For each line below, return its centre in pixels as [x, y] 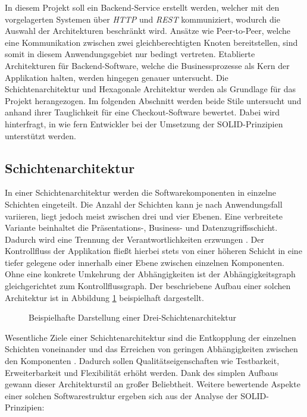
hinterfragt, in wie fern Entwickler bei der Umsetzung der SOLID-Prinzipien [144, 123]
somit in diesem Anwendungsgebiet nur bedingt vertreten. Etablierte [130, 54]
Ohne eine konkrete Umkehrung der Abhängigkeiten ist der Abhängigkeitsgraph [150, 274]
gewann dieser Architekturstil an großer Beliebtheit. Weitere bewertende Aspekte [153, 384]
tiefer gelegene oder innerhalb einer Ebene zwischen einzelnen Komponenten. [145, 262]
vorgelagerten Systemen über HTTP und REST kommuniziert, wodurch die [142, 19]
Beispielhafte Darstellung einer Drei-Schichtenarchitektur [133, 317]
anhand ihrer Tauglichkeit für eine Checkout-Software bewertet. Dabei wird [142, 112]
